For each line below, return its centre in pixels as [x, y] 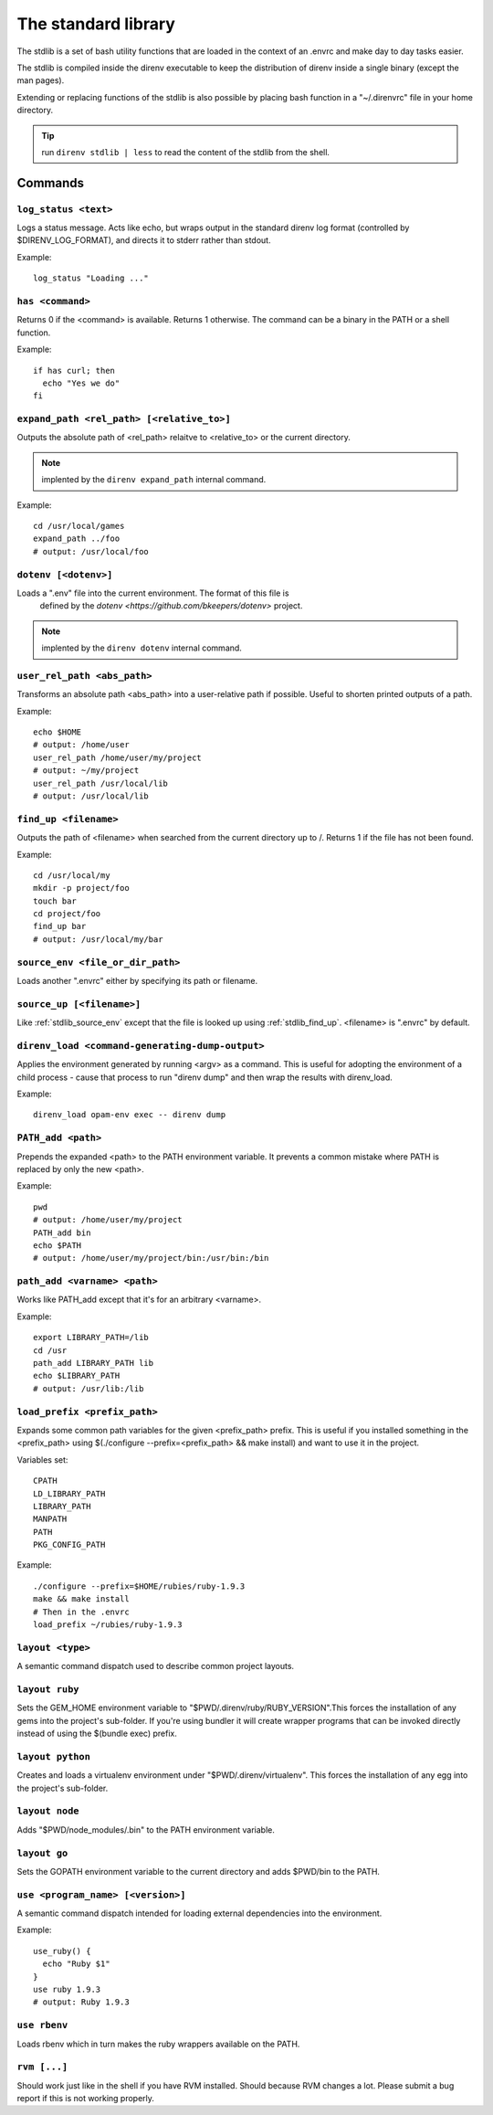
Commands [51, 183]
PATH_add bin [62, 1232]
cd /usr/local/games [79, 526]
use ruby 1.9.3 [67, 1989]
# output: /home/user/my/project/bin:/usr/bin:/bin [151, 1258]
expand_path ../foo [77, 539]
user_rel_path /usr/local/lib [101, 783]
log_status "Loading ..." [91, 278]
